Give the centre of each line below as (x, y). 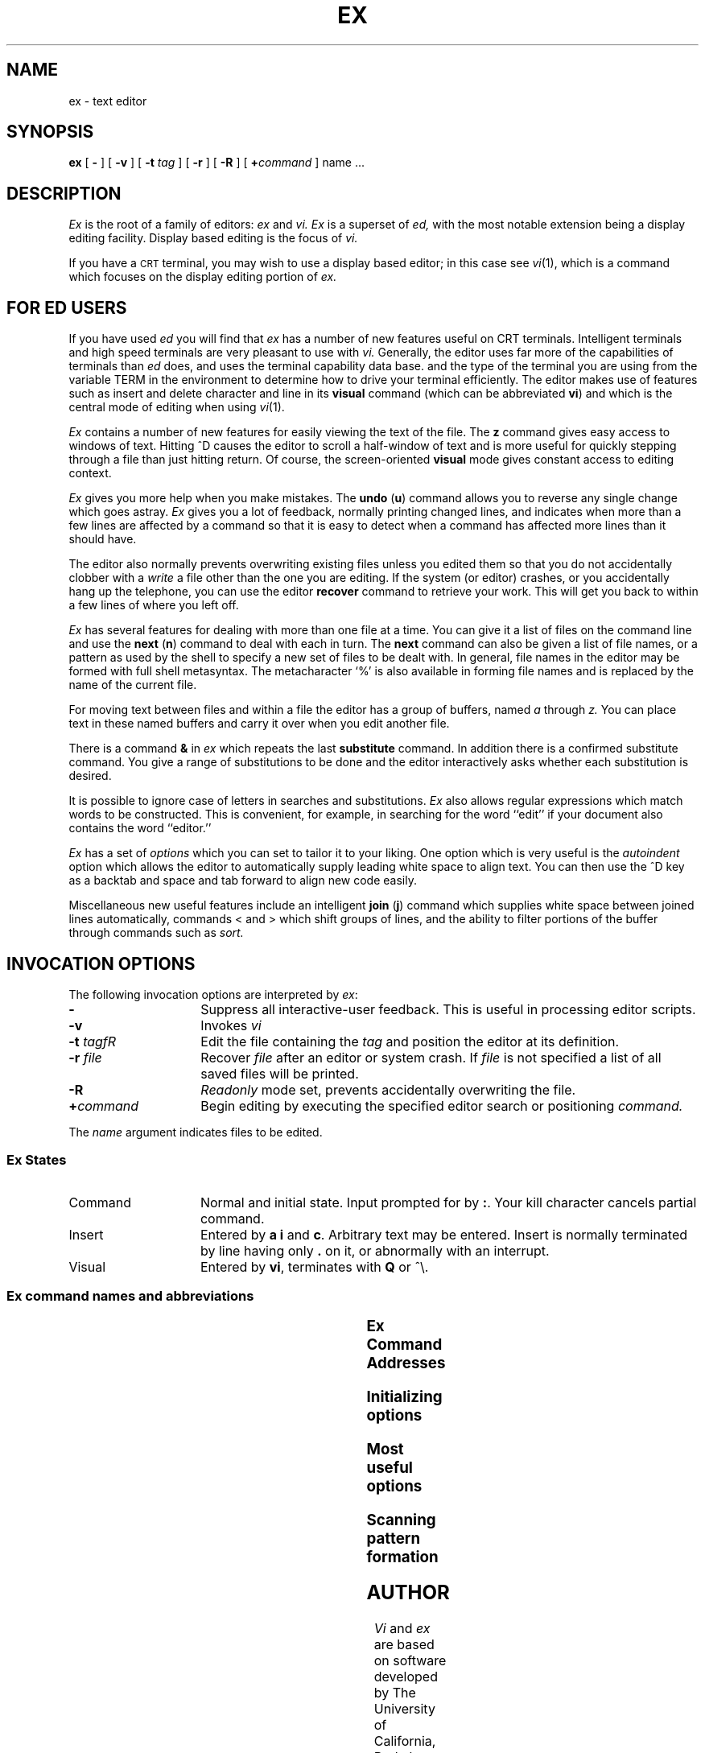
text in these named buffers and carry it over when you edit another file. (259, 724)
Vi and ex (402, 1629)
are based (404, 1645)
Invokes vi (231, 1025)
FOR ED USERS (67, 307)
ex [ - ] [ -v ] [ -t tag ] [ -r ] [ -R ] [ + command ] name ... (216, 163)
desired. (90, 776)
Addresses (406, 1363)
